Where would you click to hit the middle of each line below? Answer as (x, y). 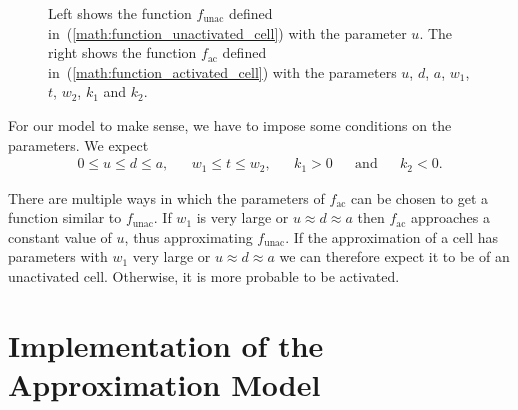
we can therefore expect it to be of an (394, 256)
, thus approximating (188, 236)
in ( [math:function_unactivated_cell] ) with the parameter (227, 32)
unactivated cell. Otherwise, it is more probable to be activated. (204, 276)
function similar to (65, 217)
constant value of (60, 236)
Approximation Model (164, 383)
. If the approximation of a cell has (391, 236)
